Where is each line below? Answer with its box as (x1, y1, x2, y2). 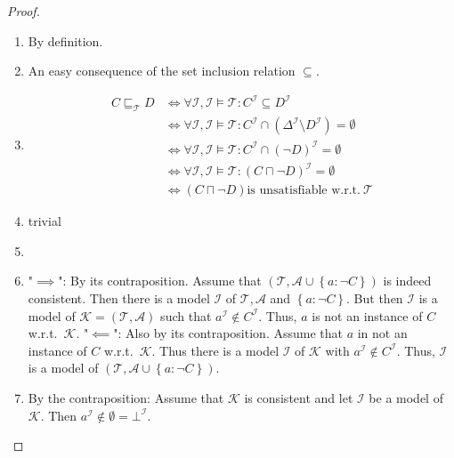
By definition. (28, 31, 103, 50)
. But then (346, 289, 403, 308)
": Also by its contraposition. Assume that (113, 324, 343, 342)
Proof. (7, 2, 40, 20)
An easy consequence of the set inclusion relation (28, 61, 296, 80)
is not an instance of (312, 306, 423, 325)
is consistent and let (244, 388, 353, 406)
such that (160, 306, 212, 325)
